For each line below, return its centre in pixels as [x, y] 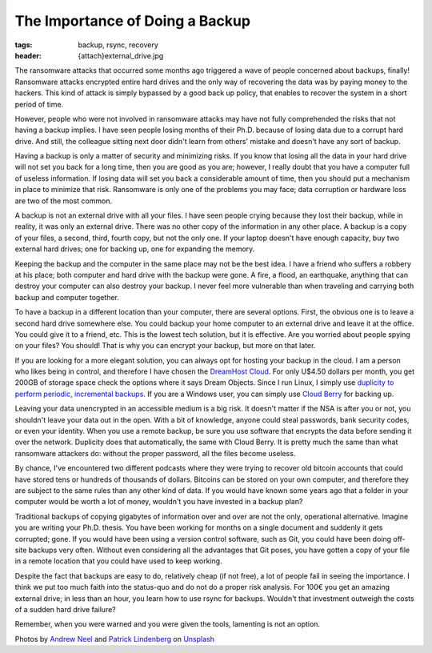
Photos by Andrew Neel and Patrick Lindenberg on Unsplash [115, 639]
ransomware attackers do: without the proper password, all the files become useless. [155, 453]
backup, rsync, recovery [118, 45]
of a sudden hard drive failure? [65, 609]
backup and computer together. [67, 297]
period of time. [39, 104]
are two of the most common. [63, 201]
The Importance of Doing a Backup [133, 21]
